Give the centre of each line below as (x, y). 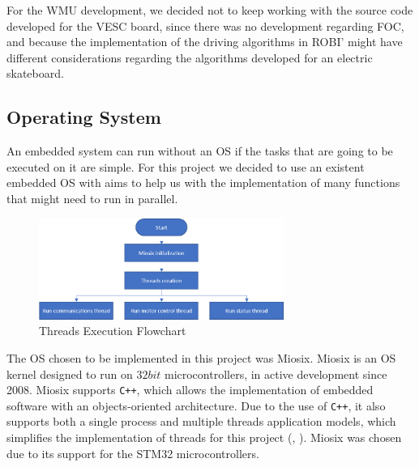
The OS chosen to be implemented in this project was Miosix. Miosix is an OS (201, 357)
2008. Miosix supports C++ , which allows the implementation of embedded (190, 390)
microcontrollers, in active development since (276, 374)
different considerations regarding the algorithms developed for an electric (190, 57)
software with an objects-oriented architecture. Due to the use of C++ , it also (196, 405)
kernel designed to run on (70, 374)
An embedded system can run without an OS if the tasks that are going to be (200, 151)
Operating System (84, 117)
